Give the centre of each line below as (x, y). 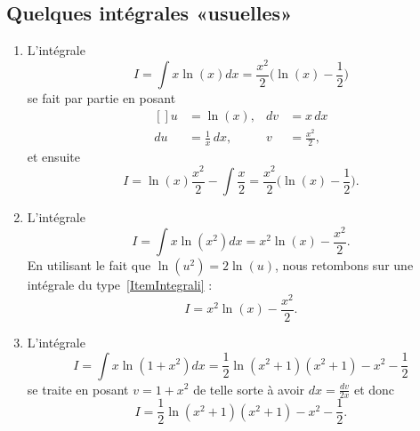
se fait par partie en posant (101, 98)
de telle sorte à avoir (249, 389)
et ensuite (53, 156)
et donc (374, 389)
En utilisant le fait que (89, 265)
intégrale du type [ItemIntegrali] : (120, 285)
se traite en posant (78, 389)
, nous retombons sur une (344, 265)
